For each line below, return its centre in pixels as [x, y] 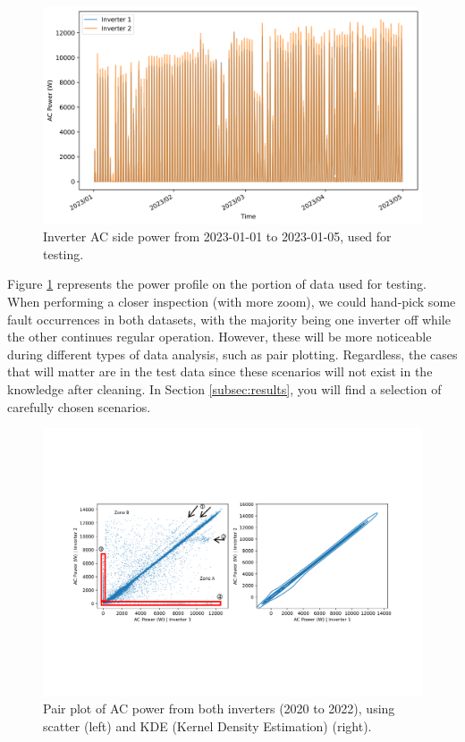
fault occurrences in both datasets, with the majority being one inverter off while [229, 319]
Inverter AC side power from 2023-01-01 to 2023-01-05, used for [217, 236]
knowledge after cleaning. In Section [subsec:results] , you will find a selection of [224, 388]
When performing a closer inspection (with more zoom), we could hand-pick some [232, 302]
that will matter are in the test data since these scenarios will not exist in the [220, 371]
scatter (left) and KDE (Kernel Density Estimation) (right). [207, 725]
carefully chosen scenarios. [79, 406]
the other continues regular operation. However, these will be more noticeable [220, 337]
